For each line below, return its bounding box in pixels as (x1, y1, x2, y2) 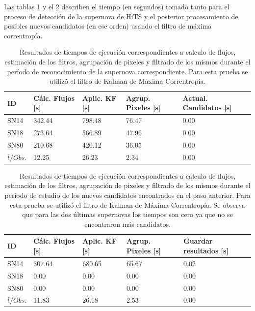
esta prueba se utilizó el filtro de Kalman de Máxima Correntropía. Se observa (10, 199, 245, 210)
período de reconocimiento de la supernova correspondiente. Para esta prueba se (7, 66, 248, 76)
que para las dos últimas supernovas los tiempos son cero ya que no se (22, 209, 233, 219)
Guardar (183, 236, 213, 246)
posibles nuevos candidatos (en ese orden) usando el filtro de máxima (4, 21, 212, 31)
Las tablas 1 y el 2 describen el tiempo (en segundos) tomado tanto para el (4, 1, 229, 11)
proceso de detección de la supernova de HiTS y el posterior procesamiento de (4, 11, 238, 21)
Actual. (182, 93, 208, 103)
